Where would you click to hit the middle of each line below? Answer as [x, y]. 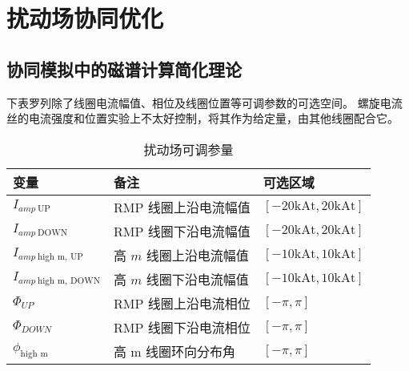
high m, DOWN [69, 280]
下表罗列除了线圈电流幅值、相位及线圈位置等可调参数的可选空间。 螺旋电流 [204, 102]
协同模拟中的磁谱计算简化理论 [124, 69]
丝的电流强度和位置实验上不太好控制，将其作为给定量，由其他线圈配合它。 [202, 118]
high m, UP [60, 256]
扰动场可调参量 [188, 149]
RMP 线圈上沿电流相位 [182, 303]
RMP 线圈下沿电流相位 [182, 327]
